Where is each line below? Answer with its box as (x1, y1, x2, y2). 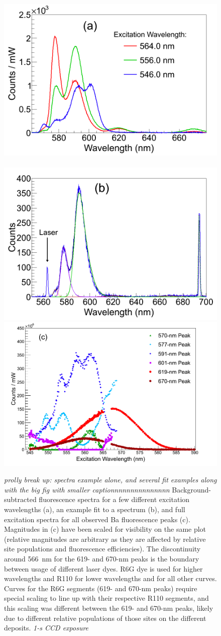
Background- (172, 484, 211, 494)
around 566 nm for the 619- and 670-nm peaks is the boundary (4, 553, 199, 563)
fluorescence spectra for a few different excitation (39, 494, 190, 505)
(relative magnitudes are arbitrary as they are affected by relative (4, 533, 206, 544)
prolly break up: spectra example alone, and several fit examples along (4, 474, 217, 485)
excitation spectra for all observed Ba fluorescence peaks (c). (4, 514, 190, 524)
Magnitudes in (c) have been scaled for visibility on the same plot (4, 524, 206, 534)
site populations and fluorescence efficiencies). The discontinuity (4, 543, 201, 554)
